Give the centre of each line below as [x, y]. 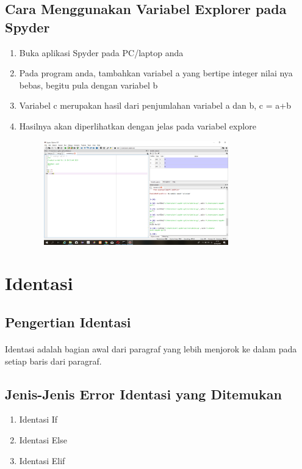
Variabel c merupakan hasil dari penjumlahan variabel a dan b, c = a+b [155, 105]
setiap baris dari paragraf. [53, 361]
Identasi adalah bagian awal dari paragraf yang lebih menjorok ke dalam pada [151, 348]
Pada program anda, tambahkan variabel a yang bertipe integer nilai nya [156, 73]
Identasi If [38, 419]
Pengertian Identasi [68, 322]
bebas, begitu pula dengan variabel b [88, 85]
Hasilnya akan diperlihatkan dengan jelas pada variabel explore [138, 125]
